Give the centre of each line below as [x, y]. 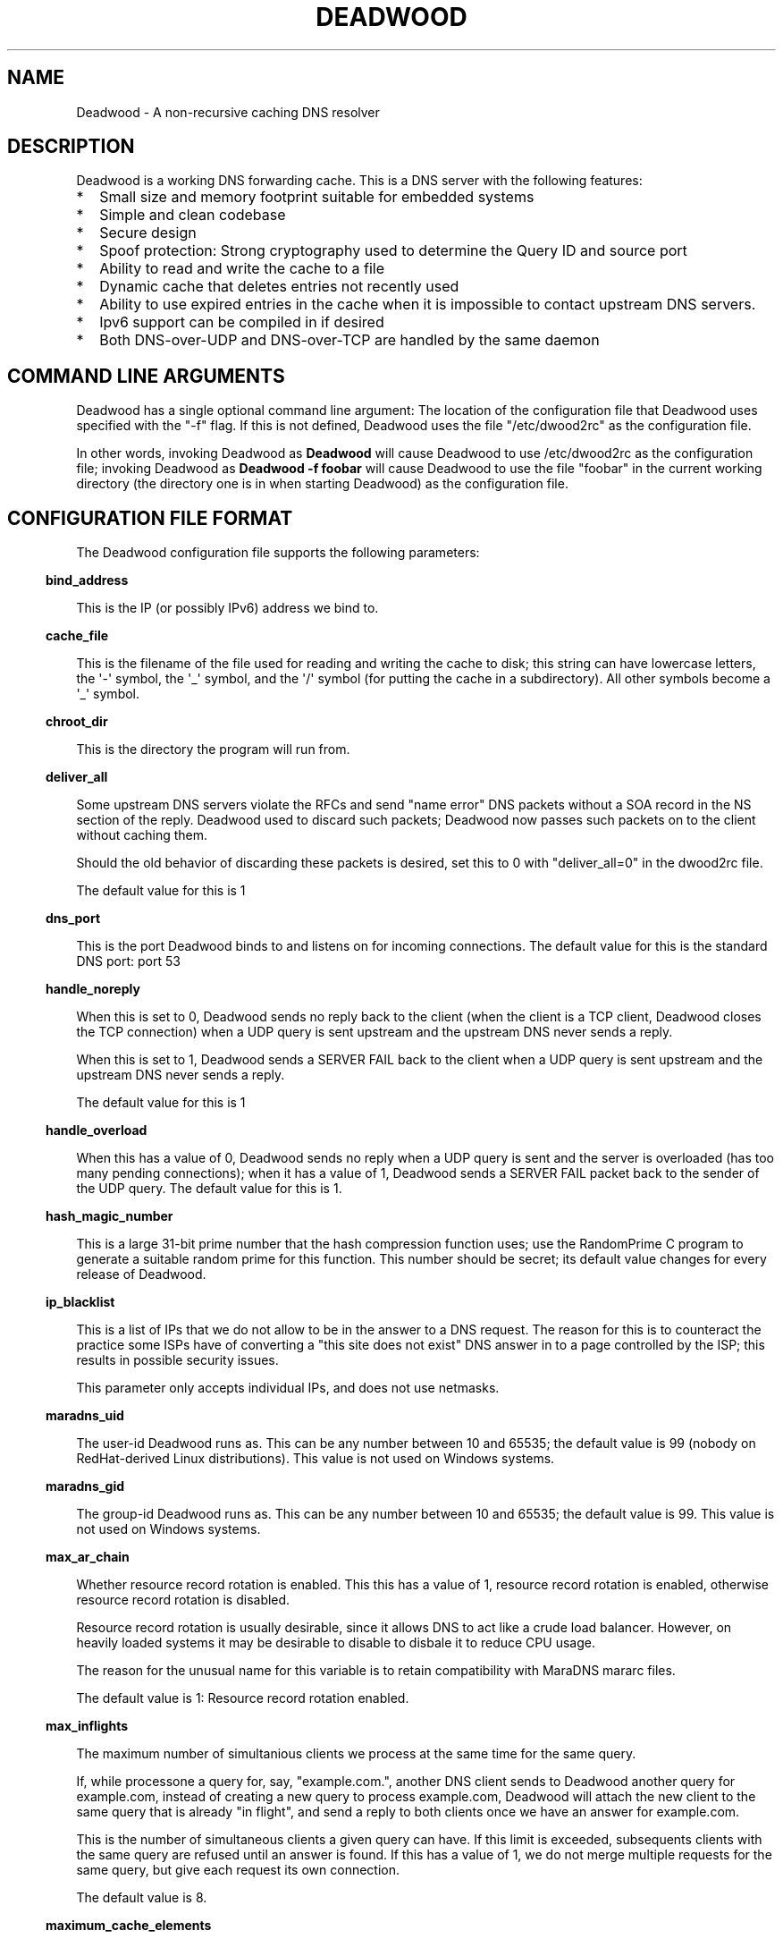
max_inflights [87, 1726]
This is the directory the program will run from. [213, 749]
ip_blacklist [80, 1302]
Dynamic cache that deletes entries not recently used [279, 287]
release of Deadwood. [141, 1274]
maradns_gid [85, 1486]
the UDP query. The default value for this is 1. [209, 1189]
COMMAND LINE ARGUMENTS [146, 376]
